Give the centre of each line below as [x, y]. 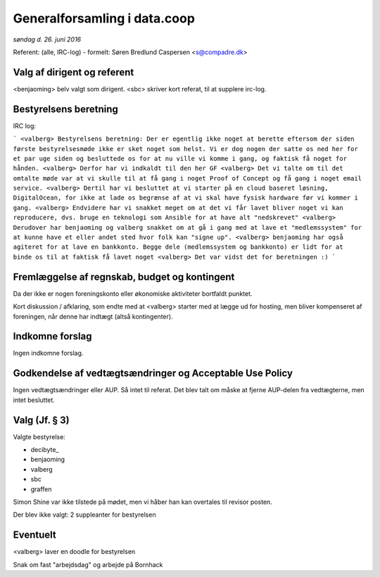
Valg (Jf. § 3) [41, 420]
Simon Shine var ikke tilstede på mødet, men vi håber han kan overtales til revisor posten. [142, 502]
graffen [41, 489]
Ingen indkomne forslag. [48, 353]
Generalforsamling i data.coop [104, 18]
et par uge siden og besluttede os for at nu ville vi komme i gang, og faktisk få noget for [180, 158]
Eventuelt [34, 535]
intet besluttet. [34, 400]
